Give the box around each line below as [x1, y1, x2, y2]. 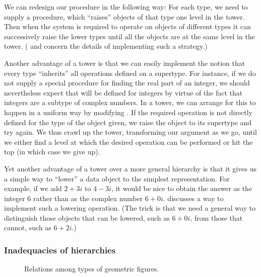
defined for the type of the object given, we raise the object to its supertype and [4, 117, 252, 127]
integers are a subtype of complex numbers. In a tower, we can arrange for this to [4, 97, 256, 108]
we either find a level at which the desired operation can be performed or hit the [4, 136, 253, 147]
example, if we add [4, 183, 62, 194]
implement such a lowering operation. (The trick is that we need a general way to [4, 203, 256, 213]
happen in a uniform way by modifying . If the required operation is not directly [4, 107, 253, 117]
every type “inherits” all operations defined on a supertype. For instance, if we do [4, 67, 256, 78]
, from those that [190, 212, 243, 223]
